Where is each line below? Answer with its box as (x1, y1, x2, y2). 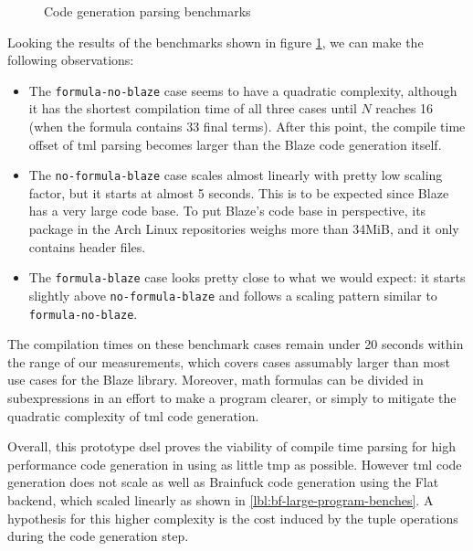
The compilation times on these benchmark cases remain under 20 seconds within (7, 334, 464, 354)
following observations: (7, 50, 134, 69)
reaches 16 (375, 99, 434, 118)
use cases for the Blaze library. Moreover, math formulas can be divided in (7, 370, 424, 389)
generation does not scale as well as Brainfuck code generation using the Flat (7, 472, 439, 492)
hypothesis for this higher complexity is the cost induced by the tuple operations (7, 508, 458, 527)
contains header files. (28, 237, 146, 256)
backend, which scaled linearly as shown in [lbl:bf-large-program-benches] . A (7, 490, 434, 509)
